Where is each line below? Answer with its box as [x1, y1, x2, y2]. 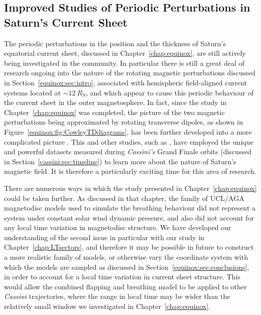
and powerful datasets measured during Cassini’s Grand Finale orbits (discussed [4, 146, 251, 157]
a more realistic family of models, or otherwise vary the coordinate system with [4, 252, 248, 262]
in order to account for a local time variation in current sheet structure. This [4, 271, 240, 282]
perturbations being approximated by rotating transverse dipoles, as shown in [4, 117, 243, 127]
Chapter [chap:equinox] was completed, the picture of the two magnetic [4, 107, 225, 117]
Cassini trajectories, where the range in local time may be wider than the [4, 291, 230, 301]
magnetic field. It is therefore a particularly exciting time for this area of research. [4, 166, 256, 176]
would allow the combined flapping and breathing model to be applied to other [4, 281, 247, 291]
